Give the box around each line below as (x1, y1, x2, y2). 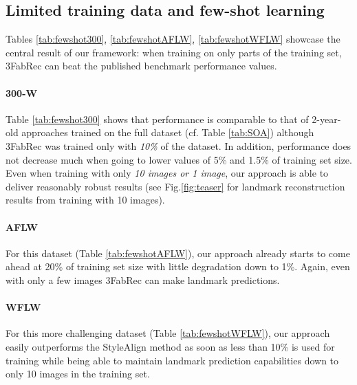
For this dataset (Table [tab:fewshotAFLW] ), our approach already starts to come (6, 245, 350, 260)
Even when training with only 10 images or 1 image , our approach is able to (6, 166, 329, 180)
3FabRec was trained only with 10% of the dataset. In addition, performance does (6, 138, 351, 153)
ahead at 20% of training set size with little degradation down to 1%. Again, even (6, 259, 350, 274)
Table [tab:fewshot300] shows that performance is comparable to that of (6, 111, 309, 126)
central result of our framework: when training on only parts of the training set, (6, 45, 342, 59)
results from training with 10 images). (6, 192, 165, 207)
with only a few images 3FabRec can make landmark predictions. (6, 272, 280, 287)
